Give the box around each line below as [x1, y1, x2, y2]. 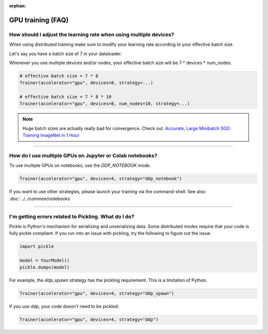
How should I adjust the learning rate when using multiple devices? [9, 31, 175, 38]
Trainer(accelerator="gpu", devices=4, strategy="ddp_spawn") [19, 291, 174, 296]
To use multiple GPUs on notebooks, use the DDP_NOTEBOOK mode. [9, 162, 151, 169]
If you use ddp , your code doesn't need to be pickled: [9, 304, 119, 310]
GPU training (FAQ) [9, 15, 69, 24]
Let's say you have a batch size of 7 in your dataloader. [9, 50, 122, 57]
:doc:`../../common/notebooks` [9, 196, 72, 202]
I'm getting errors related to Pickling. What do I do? [9, 213, 134, 220]
